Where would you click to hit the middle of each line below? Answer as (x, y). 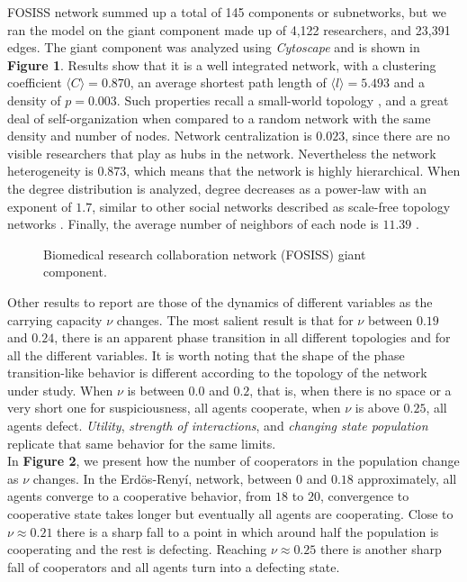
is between (156, 390)
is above (377, 408)
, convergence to (364, 496)
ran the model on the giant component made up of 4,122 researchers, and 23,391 (229, 29)
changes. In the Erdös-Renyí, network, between (162, 478)
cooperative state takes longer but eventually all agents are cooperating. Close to (230, 514)
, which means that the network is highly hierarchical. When (293, 171)
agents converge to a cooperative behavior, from (139, 496)
